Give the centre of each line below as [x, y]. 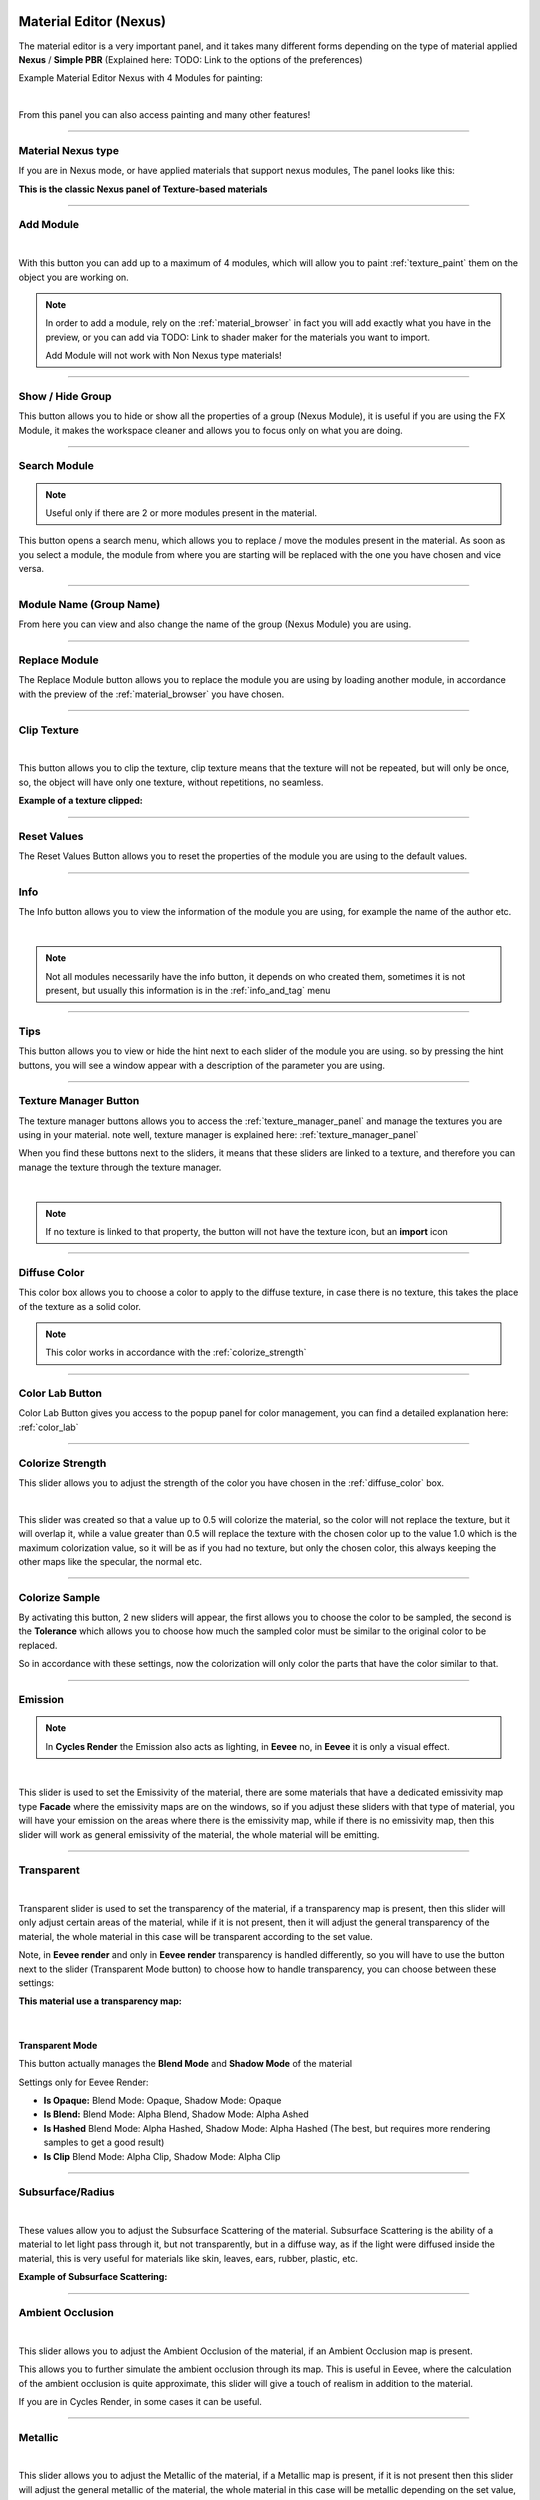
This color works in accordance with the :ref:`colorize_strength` [176, 1352]
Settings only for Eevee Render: [83, 2082]
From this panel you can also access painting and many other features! [164, 115]
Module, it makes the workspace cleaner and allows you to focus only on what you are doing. [211, 430]
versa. [31, 569]
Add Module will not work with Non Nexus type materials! [163, 356]
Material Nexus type [69, 150]
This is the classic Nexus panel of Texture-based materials [143, 189]
